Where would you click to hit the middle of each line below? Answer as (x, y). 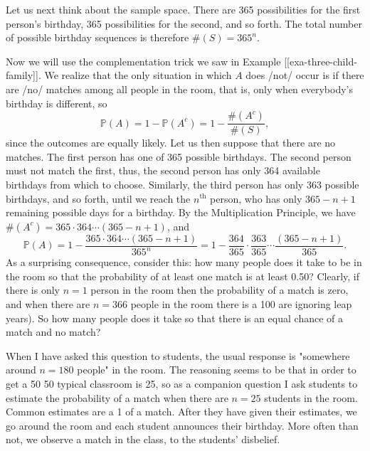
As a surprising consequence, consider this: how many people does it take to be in (184, 262)
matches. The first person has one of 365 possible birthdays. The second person (179, 156)
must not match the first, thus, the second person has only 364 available (163, 170)
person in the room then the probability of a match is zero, (220, 290)
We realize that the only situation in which (138, 75)
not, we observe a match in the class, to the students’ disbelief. (143, 439)
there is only (33, 290)
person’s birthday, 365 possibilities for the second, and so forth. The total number (184, 23)
